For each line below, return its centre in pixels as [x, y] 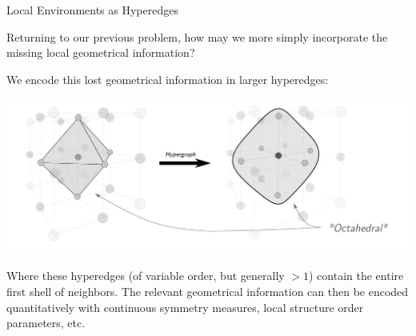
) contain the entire [356, 276]
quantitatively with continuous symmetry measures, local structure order [185, 307]
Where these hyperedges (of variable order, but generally [146, 276]
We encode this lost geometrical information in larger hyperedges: [168, 79]
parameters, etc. [46, 323]
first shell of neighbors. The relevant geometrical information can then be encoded [208, 291]
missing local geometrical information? [101, 52]
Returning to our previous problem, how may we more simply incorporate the [197, 36]
